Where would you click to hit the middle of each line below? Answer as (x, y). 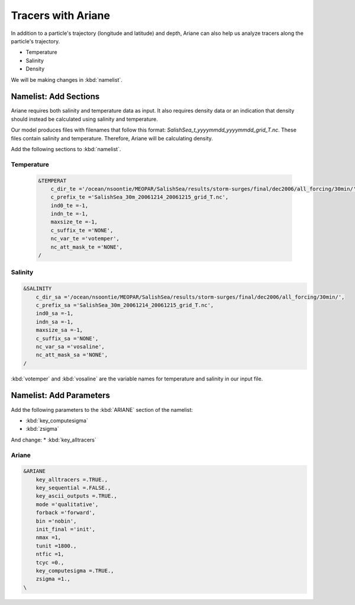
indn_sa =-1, (55, 322)
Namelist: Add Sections (55, 97)
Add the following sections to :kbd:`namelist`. (66, 149)
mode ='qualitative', (67, 504)
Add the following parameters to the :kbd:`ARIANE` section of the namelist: (102, 409)
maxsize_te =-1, (74, 222)
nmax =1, (49, 537)
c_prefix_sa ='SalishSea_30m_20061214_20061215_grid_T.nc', (125, 305)
